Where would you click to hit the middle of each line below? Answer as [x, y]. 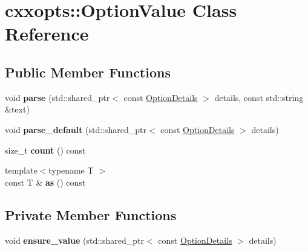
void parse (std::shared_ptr [57, 97]
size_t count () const [45, 150]
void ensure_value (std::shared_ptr [75, 240]
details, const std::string [259, 97]
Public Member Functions [88, 72]
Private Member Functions [91, 214]
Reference [47, 34]
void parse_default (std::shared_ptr [76, 129]
